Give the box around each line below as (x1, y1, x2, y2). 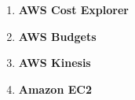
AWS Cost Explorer (18, 2, 129, 17)
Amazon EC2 (18, 80, 92, 97)
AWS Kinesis (18, 54, 91, 71)
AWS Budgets (18, 28, 97, 44)
